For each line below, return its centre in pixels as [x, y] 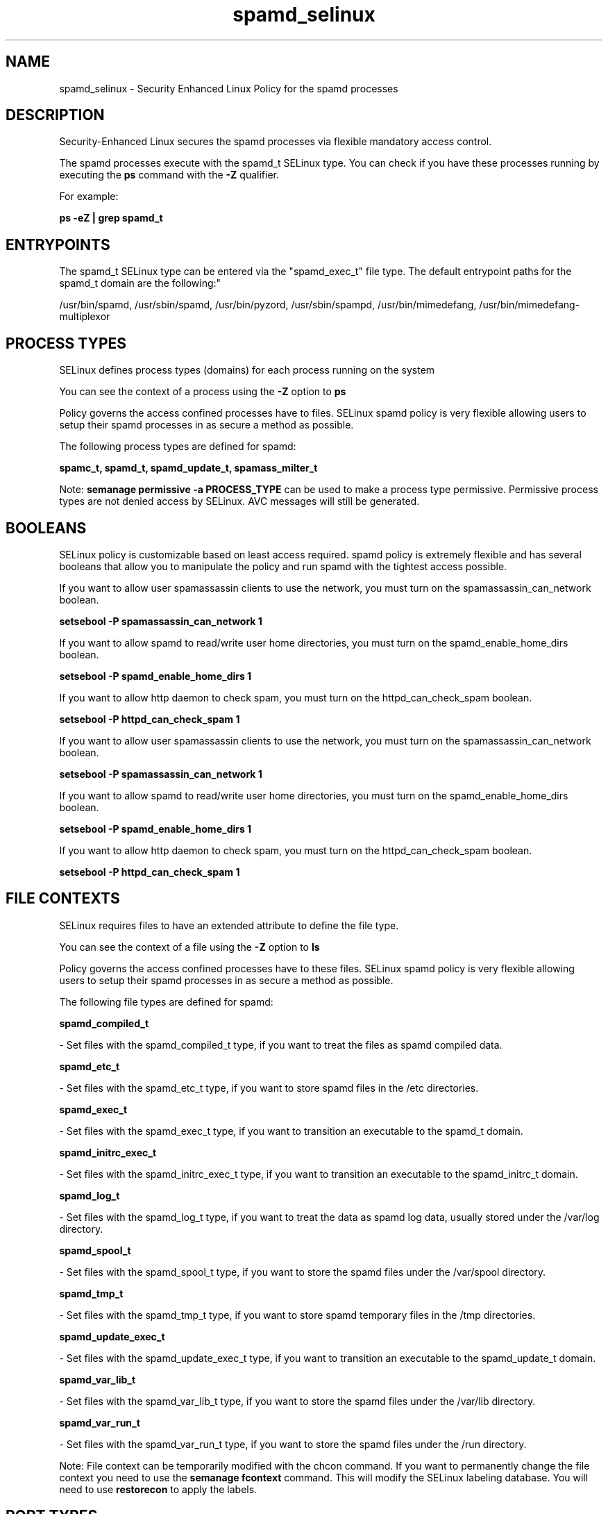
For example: [89, 197]
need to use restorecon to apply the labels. [158, 1489]
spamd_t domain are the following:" [140, 283]
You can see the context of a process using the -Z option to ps [203, 392]
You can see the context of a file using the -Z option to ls [189, 947]
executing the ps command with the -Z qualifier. [169, 175]
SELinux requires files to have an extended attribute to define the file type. [229, 925]
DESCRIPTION [55, 115]
